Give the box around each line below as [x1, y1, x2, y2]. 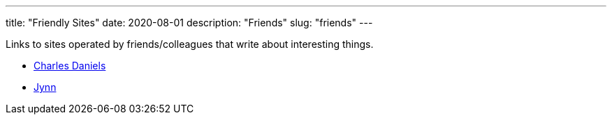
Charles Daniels [34, 60, 106, 71]
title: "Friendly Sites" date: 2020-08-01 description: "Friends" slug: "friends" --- [6, 17, 373, 28]
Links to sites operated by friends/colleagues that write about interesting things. [6, 38, 374, 50]
